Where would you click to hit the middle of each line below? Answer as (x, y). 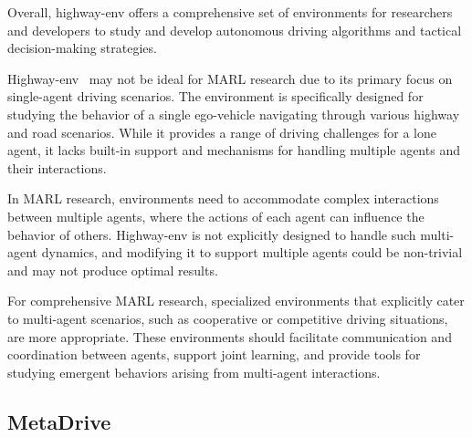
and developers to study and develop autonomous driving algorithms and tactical (235, 30)
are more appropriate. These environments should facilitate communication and (230, 336)
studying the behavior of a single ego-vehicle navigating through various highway (234, 114)
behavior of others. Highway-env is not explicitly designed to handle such (212, 234)
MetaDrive (59, 421)
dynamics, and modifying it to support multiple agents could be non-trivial (252, 252)
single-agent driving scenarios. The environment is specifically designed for (215, 96)
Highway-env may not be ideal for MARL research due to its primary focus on (230, 78)
